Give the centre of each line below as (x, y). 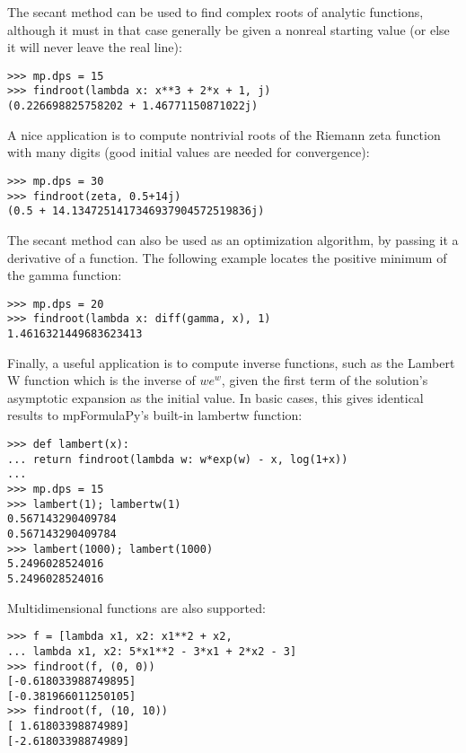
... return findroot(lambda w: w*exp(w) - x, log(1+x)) (178, 459)
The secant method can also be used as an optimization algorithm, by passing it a (233, 239)
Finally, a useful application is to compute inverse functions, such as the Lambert (231, 362)
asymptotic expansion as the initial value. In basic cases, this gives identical (215, 397)
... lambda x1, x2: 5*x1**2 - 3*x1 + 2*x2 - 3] (152, 651)
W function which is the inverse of (101, 380)
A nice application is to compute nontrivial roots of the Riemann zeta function (224, 134)
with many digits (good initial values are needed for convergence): (189, 152)
